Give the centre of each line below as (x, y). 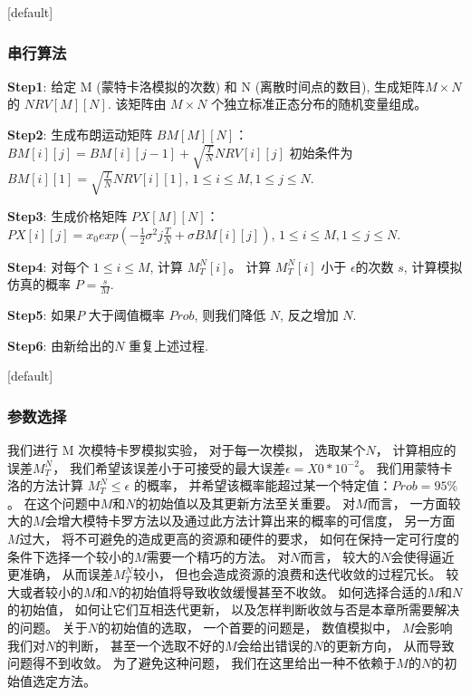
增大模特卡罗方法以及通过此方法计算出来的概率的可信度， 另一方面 (256, 521)
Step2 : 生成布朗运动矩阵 (80, 134)
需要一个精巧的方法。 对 (218, 556)
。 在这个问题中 (54, 503)
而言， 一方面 (408, 503)
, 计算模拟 (433, 266)
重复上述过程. (168, 345)
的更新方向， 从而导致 (389, 645)
